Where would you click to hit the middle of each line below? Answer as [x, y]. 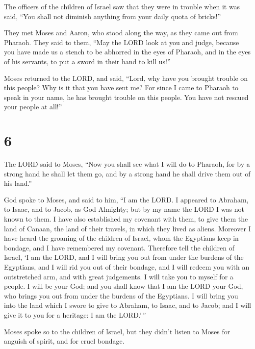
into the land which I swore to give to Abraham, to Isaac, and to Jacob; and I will [128, 305]
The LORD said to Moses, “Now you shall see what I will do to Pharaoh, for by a [127, 164]
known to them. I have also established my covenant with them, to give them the [126, 219]
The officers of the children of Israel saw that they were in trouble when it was [122, 6]
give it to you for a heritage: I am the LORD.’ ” [75, 314]
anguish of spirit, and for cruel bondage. [64, 341]
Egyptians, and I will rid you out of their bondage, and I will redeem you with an [127, 267]
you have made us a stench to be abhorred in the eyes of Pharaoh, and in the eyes [127, 52]
